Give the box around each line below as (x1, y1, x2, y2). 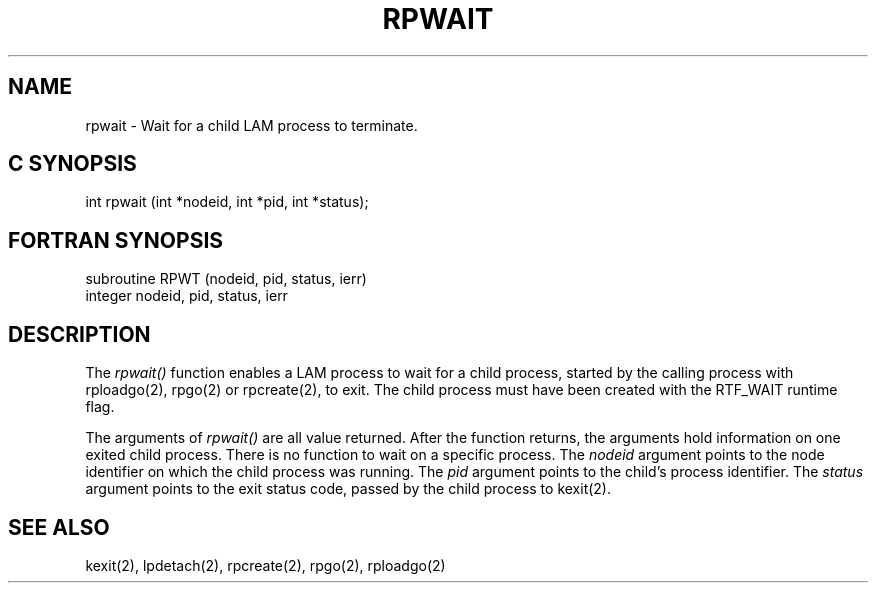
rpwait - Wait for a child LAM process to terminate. (85, 116, 418, 134)
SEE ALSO (8, 514, 110, 540)
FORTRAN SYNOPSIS (8, 227, 224, 253)
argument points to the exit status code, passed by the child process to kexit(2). (85, 480, 612, 498)
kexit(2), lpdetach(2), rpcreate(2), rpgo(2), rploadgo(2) (85, 556, 446, 574)
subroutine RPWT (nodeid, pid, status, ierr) (85, 270, 367, 288)
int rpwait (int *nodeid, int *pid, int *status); (85, 193, 369, 211)
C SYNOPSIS (8, 151, 137, 177)
